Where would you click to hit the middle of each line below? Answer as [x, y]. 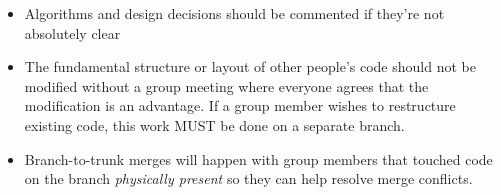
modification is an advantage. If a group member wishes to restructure [240, 105]
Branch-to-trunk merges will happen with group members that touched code [258, 158]
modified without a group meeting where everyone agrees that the [226, 85]
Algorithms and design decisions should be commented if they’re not [234, 13]
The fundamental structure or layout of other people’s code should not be [250, 66]
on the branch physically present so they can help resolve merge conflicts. [248, 178]
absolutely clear [72, 32]
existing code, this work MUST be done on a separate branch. [214, 124]
